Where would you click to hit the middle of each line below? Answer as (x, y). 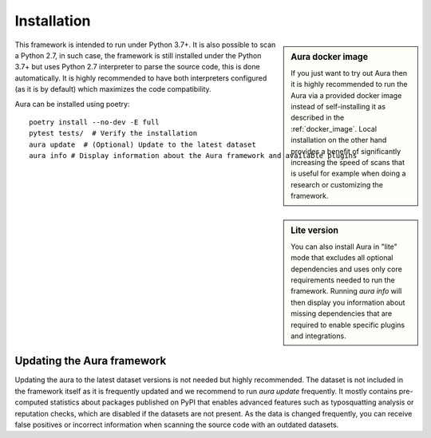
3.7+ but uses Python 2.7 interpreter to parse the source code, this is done (137, 67)
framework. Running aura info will (346, 291)
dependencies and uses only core (346, 269)
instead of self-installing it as (338, 106)
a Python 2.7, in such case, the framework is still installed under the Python (138, 55)
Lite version (315, 230)
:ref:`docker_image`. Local (334, 128)
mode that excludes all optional (342, 258)
